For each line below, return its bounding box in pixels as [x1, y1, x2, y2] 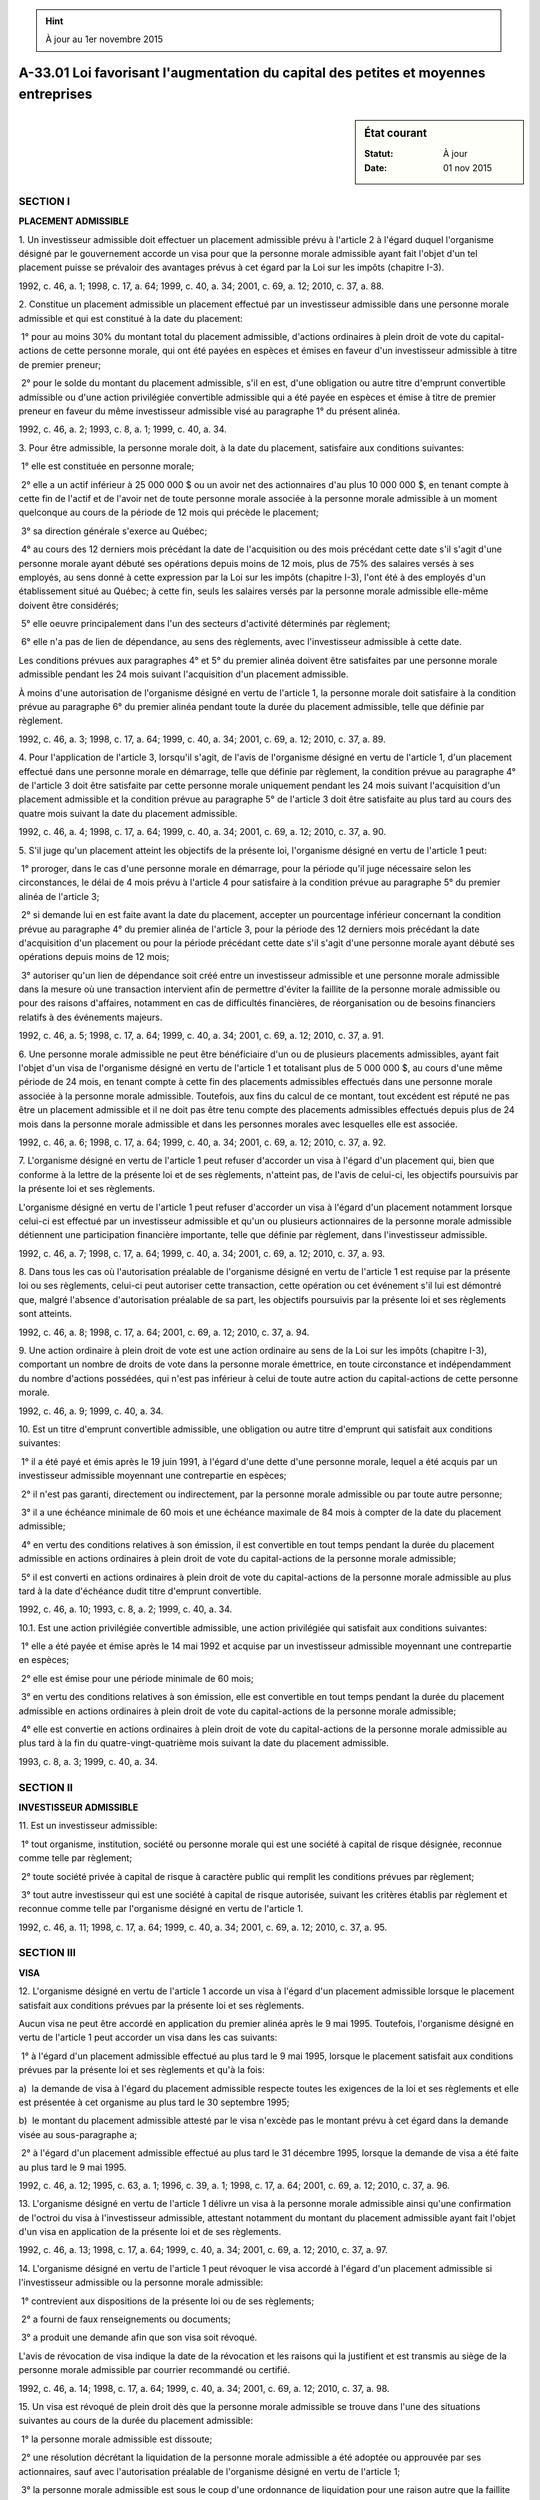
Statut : [364, 148, 394, 160]
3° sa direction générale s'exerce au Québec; [20, 525, 208, 537]
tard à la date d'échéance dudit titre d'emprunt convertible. [18, 1585, 262, 1597]
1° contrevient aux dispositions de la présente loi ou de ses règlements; [20, 2295, 315, 2307]
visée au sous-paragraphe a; [18, 2128, 138, 2140]
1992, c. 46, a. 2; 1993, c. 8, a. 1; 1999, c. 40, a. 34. [18, 423, 227, 435]
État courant [364, 126, 427, 140]
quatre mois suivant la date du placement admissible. [18, 807, 238, 819]
